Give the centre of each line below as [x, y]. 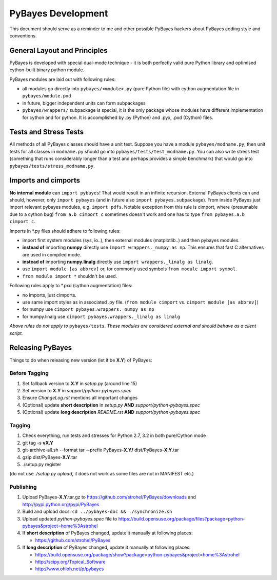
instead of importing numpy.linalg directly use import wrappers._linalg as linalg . [118, 262]
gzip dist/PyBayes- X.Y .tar [50, 457]
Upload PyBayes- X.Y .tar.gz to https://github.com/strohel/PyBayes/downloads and [109, 497]
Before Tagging [29, 373]
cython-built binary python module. [47, 70]
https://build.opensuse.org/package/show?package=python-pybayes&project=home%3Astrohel [137, 554]
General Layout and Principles [58, 51]
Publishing [23, 487]
